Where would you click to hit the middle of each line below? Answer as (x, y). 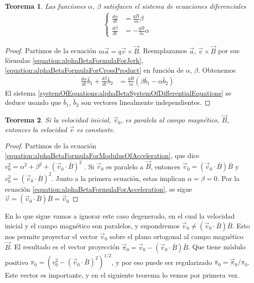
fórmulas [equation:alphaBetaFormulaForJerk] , (74, 60)
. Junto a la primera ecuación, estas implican (118, 178)
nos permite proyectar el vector (51, 236)
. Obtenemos (217, 70)
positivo (17, 262)
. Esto (241, 225)
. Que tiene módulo (217, 247)
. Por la (228, 178)
